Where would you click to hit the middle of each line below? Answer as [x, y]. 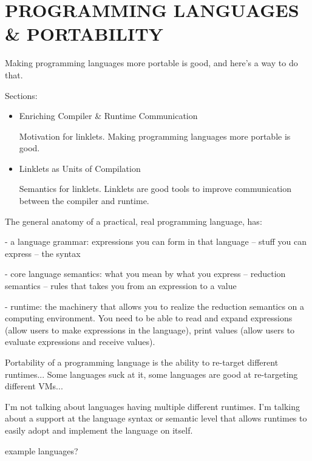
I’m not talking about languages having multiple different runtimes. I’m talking [152, 406]
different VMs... [34, 386]
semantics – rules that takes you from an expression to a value [121, 286]
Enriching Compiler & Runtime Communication [108, 116]
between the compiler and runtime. [84, 201]
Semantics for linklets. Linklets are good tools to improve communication [155, 189]
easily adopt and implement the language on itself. [99, 430]
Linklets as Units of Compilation [80, 168]
